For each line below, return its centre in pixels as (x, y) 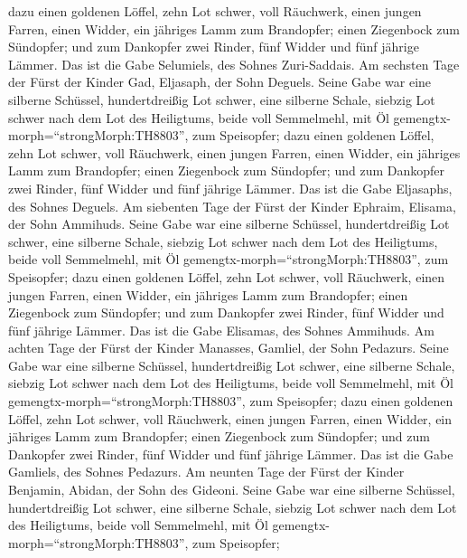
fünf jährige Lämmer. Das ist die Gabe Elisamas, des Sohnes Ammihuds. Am (221, 330)
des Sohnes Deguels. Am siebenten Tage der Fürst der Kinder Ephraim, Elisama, (232, 206)
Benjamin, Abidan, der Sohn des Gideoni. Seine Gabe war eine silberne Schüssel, (232, 490)
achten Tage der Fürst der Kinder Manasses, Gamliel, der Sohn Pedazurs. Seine (229, 348)
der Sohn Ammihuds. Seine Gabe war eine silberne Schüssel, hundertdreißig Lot (229, 224)
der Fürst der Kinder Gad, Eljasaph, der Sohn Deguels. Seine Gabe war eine (220, 82)
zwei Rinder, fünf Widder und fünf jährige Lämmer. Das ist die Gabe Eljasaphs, (230, 188)
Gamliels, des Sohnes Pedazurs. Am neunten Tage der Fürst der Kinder (206, 472)
